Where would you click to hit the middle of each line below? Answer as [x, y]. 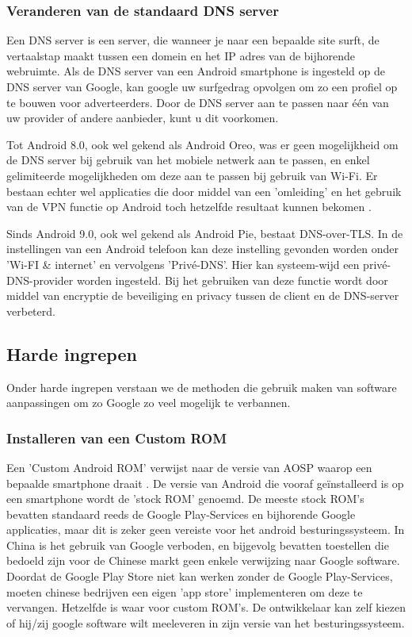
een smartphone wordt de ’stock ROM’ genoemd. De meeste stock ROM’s [185, 499]
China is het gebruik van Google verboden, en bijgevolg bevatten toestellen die [198, 545]
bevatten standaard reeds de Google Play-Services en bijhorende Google [181, 514]
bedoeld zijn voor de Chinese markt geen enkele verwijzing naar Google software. [203, 560]
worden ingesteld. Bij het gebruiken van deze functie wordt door [232, 280]
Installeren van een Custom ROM [117, 437]
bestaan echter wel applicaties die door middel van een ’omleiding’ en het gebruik [204, 191]
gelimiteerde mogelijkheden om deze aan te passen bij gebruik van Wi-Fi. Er [192, 175]
